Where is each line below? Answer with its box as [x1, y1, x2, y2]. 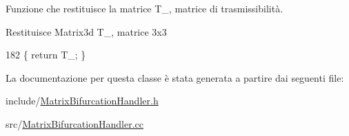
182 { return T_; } [6, 47, 86, 62]
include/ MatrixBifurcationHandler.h [6, 93, 159, 108]
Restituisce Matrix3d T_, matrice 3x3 [6, 24, 167, 38]
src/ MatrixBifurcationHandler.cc [6, 116, 143, 131]
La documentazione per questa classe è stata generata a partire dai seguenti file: [6, 70, 344, 84]
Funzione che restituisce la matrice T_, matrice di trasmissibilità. [6, 1, 283, 15]
